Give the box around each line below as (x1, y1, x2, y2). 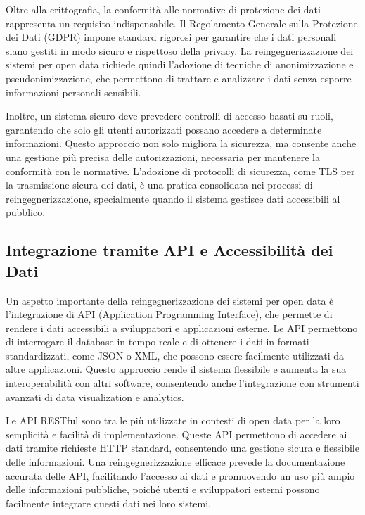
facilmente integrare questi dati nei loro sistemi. (6, 495, 211, 510)
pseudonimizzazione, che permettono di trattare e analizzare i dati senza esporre (6, 70, 352, 85)
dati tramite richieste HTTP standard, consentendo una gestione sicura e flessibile (6, 440, 359, 455)
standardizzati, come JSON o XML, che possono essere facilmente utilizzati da (6, 348, 345, 362)
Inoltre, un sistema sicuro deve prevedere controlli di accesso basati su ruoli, (6, 108, 333, 123)
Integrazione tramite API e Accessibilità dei (6, 239, 333, 261)
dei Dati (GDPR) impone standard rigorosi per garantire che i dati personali (6, 30, 337, 44)
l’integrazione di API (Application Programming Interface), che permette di (6, 307, 333, 322)
